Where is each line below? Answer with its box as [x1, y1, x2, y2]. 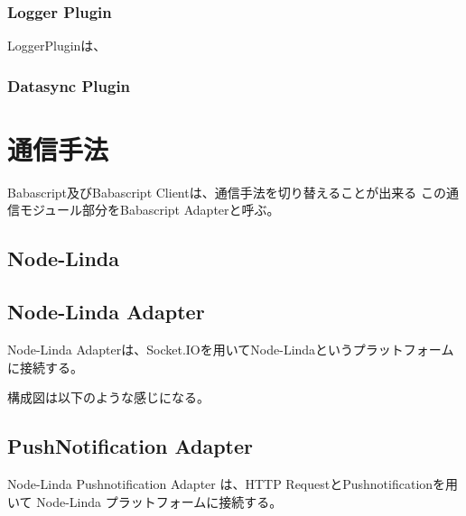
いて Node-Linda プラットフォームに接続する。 [7, 492, 283, 511]
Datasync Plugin [7, 74, 131, 97]
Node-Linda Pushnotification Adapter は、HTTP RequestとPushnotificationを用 [7, 474, 459, 493]
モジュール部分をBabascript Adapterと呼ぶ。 [19, 200, 280, 219]
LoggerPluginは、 [7, 36, 107, 55]
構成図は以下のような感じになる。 [7, 388, 210, 407]
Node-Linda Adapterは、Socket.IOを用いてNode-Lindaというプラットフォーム [7, 339, 454, 358]
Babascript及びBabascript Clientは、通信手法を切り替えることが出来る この [7, 182, 446, 201]
